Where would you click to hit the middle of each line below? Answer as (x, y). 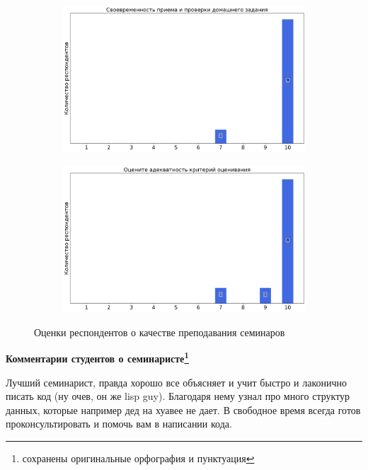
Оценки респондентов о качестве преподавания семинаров (160, 332)
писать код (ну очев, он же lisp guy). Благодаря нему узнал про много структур (178, 396)
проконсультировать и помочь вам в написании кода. (119, 424)
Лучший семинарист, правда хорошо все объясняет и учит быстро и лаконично (177, 382)
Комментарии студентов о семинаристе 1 (98, 357)
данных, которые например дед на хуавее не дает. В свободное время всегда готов (183, 409)
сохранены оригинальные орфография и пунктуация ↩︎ (138, 458)
